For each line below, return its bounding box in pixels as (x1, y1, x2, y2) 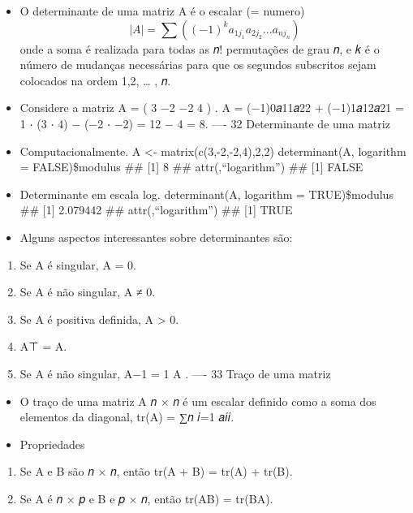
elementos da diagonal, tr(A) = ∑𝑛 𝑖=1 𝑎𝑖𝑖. (19, 408, 234, 425)
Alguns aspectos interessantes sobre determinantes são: (19, 228, 293, 245)
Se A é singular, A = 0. (19, 256, 137, 273)
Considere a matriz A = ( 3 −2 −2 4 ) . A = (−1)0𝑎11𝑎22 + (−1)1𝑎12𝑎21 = (19, 99, 404, 116)
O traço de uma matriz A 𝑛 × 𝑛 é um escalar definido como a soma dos (19, 392, 376, 409)
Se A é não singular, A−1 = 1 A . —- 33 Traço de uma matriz (19, 364, 331, 382)
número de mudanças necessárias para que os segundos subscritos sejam (19, 56, 376, 73)
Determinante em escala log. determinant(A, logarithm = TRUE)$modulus (19, 185, 394, 202)
